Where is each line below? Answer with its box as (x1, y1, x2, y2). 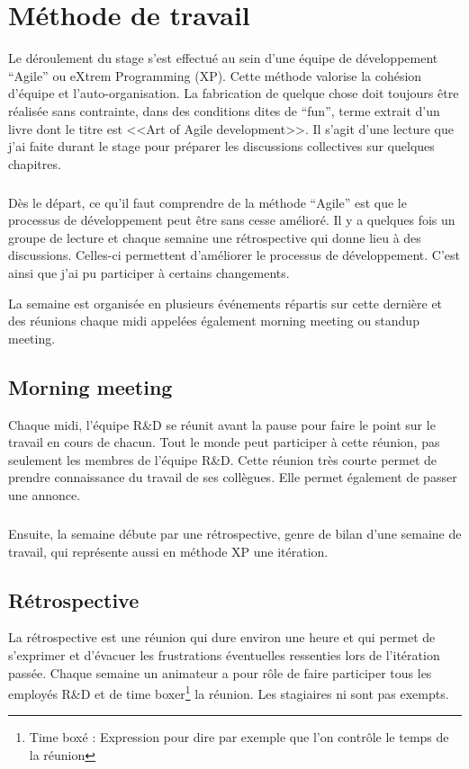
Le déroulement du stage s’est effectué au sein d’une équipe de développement (8, 49, 438, 67)
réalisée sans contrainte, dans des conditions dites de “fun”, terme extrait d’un (8, 101, 440, 120)
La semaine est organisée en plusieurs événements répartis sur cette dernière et (8, 293, 443, 312)
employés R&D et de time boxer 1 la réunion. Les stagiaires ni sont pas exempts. (8, 682, 449, 702)
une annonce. (8, 485, 81, 504)
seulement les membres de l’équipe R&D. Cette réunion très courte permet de (8, 450, 437, 469)
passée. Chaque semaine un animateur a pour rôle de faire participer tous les (8, 663, 432, 682)
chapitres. (8, 154, 61, 173)
